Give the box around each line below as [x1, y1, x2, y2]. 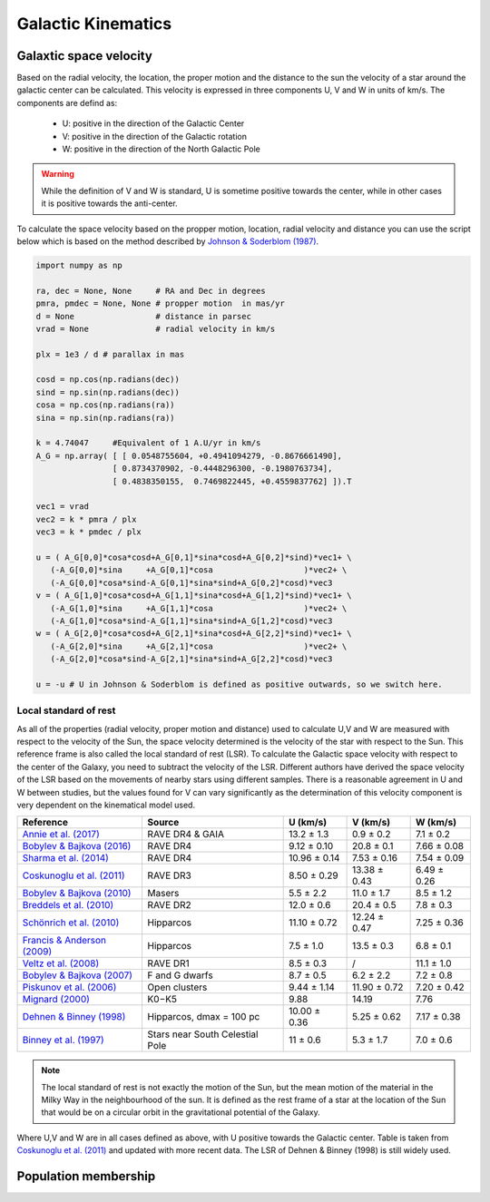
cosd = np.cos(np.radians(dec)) [35, 375, 181, 385]
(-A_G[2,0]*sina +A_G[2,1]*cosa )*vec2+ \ [50, 640, 348, 651]
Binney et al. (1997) [22, 1034, 104, 1047]
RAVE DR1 [147, 957, 190, 970]
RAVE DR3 [147, 869, 192, 882]
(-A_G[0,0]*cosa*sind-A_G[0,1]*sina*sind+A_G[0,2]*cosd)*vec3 [50, 577, 333, 588]
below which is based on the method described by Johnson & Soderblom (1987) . [16, 236, 319, 247]
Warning [41, 169, 74, 180]
